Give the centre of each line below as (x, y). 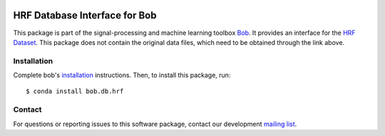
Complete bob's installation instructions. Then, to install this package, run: (122, 75)
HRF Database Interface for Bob (85, 15)
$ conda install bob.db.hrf (75, 91)
